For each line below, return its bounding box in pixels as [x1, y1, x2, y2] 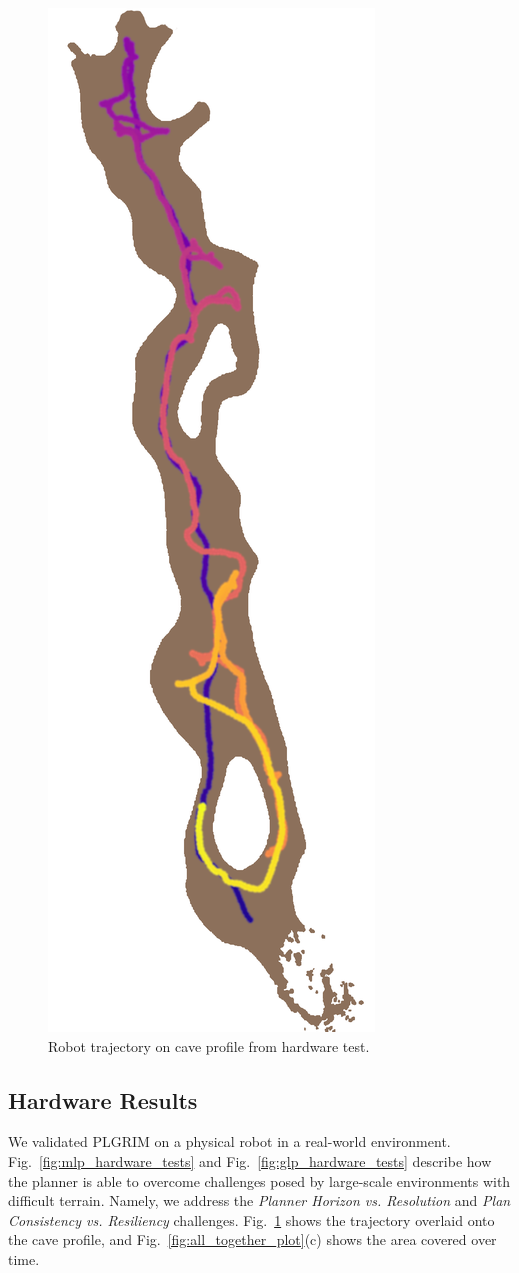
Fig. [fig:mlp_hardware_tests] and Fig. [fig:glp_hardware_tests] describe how [8, 1150, 492, 1171]
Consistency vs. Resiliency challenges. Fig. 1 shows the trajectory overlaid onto [8, 1209, 495, 1230]
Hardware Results [8, 1084, 198, 1115]
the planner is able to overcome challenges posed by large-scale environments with [8, 1170, 511, 1191]
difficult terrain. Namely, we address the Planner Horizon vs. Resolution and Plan [8, 1190, 511, 1211]
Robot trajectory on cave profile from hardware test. [48, 1035, 370, 1056]
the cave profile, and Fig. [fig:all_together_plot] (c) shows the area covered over [8, 1229, 497, 1250]
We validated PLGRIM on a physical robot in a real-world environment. [8, 1131, 451, 1152]
